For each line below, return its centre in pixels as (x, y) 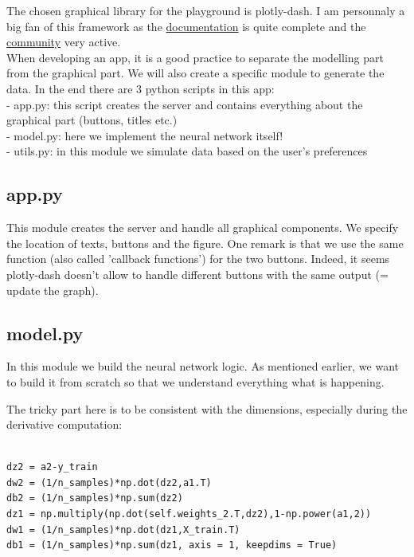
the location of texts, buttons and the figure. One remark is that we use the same (205, 243)
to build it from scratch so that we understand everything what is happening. (195, 381)
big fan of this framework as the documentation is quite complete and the (186, 26)
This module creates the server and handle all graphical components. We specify (203, 228)
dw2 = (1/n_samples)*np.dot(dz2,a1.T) (109, 482)
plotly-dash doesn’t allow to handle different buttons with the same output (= (197, 274)
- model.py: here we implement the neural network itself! (145, 135)
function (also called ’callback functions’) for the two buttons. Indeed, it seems (198, 259)
